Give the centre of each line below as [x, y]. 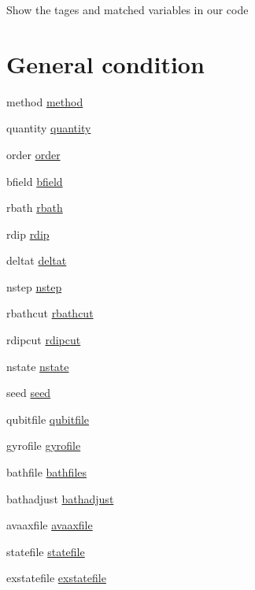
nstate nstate [38, 366]
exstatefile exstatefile [56, 578]
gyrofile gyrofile [44, 445]
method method [45, 101]
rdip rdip [28, 234]
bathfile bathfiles [46, 472]
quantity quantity [49, 128]
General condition [105, 63]
